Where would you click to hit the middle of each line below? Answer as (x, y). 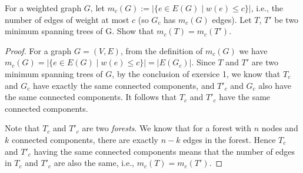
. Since (203, 62)
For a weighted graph (43, 8)
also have (275, 85)
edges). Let (232, 19)
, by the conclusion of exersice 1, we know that (196, 73)
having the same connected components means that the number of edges (164, 151)
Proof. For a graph (38, 50)
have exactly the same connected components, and (124, 85)
